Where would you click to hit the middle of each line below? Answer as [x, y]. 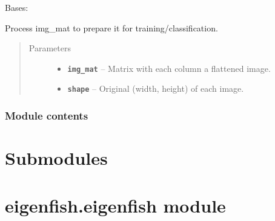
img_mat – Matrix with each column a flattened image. [169, 68]
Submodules [56, 158]
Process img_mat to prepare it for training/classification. [111, 27]
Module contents [47, 116]
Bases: [17, 7]
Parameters [50, 48]
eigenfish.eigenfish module [115, 205]
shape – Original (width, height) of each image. [156, 88]
